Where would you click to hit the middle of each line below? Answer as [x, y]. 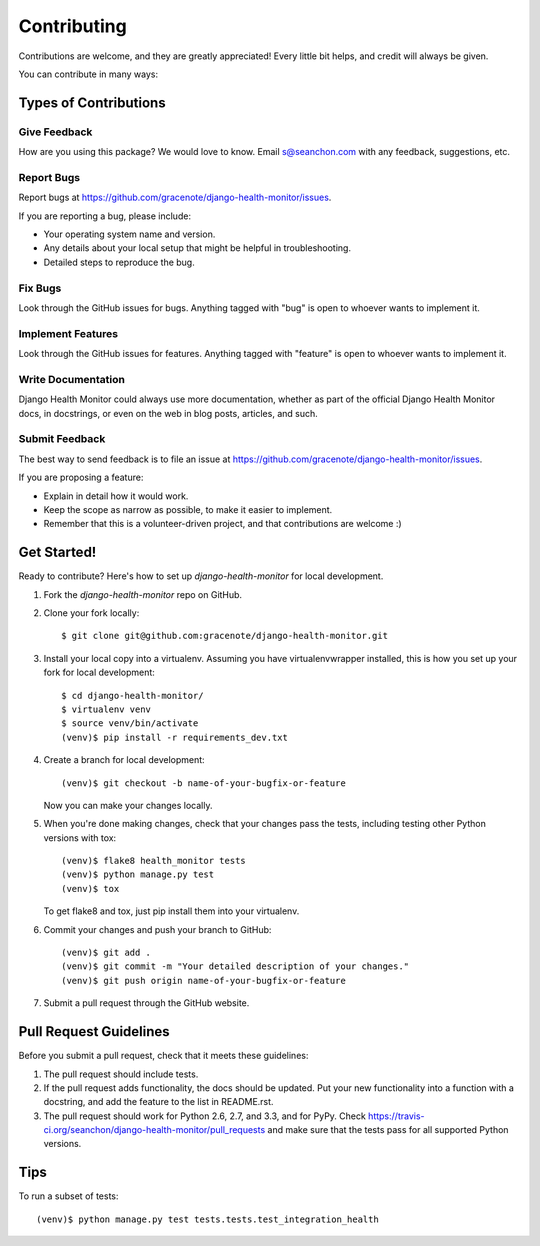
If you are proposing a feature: [81, 477]
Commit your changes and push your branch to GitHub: [157, 929]
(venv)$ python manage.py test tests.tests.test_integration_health [207, 1219]
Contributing [72, 26]
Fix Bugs [40, 288]
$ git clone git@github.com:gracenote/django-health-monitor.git [225, 636]
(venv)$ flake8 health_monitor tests [154, 861]
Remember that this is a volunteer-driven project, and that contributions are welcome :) [222, 524]
